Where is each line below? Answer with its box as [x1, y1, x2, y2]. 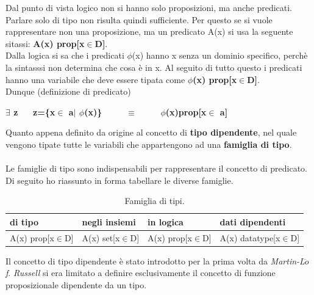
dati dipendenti [219, 215, 286, 228]
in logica [148, 215, 184, 228]
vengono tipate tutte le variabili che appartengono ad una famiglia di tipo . [5, 137, 292, 150]
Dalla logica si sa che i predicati [5, 49, 124, 62]
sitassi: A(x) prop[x [5, 37, 85, 49]
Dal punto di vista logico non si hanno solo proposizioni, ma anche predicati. [5, 1, 293, 13]
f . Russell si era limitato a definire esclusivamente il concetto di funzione [5, 266, 276, 279]
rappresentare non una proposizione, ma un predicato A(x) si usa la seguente [5, 25, 293, 38]
